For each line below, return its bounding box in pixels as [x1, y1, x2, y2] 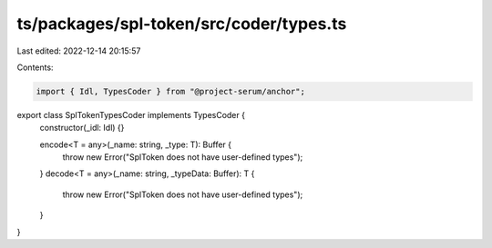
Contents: [16, 62, 54, 73]
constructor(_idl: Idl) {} [39, 123, 125, 134]
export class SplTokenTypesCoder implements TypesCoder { [16, 109, 246, 120]
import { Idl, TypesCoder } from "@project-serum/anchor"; [36, 86, 305, 96]
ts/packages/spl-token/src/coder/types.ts [16, 14, 347, 34]
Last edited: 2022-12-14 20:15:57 [16, 45, 141, 56]
